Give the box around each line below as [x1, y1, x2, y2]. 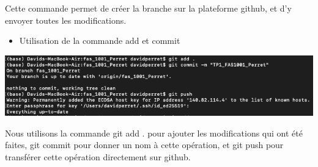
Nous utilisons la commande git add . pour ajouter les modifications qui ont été [5, 126, 303, 139]
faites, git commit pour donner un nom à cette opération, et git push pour [5, 138, 284, 151]
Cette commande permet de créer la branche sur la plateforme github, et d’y [5, 2, 292, 14]
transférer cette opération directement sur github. [5, 150, 191, 163]
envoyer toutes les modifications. [5, 13, 127, 26]
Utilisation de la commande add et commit [19, 34, 180, 47]
